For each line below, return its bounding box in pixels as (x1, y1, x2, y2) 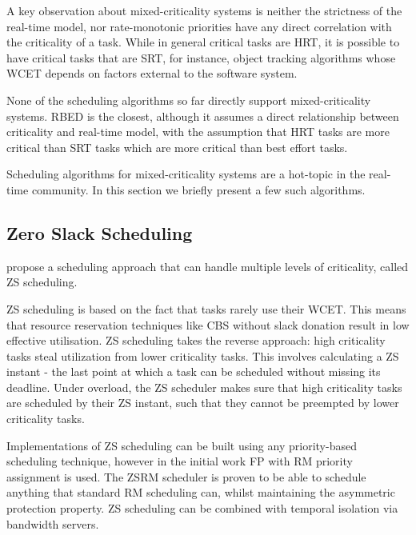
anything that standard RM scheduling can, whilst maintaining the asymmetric (6, 484, 395, 501)
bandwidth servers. (6, 515, 99, 532)
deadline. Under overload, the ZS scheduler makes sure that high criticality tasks (6, 378, 402, 395)
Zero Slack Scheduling (6, 220, 193, 245)
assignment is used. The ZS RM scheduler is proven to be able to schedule (6, 468, 366, 485)
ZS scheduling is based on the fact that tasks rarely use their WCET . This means (6, 300, 406, 317)
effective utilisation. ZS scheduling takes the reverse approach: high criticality (6, 332, 386, 349)
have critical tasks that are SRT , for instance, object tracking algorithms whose (6, 49, 396, 66)
